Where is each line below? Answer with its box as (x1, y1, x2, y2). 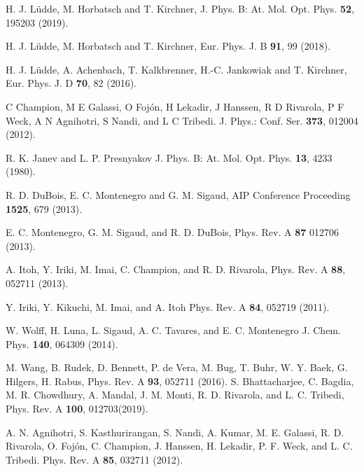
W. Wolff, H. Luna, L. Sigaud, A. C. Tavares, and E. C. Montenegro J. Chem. (6, 323, 341, 338)
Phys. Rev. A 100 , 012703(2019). (6, 401, 148, 416)
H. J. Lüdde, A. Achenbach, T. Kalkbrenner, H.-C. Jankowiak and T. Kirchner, (6, 62, 347, 76)
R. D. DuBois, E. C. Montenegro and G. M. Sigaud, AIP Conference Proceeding (6, 187, 351, 202)
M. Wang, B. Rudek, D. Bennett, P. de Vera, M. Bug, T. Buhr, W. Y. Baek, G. (6, 360, 348, 375)
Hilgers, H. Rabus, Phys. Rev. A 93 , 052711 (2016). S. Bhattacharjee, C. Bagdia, (6, 373, 354, 388)
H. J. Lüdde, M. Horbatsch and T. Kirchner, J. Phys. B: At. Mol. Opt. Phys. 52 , (6, 1, 354, 15)
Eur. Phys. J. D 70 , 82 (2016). (6, 76, 136, 90)
